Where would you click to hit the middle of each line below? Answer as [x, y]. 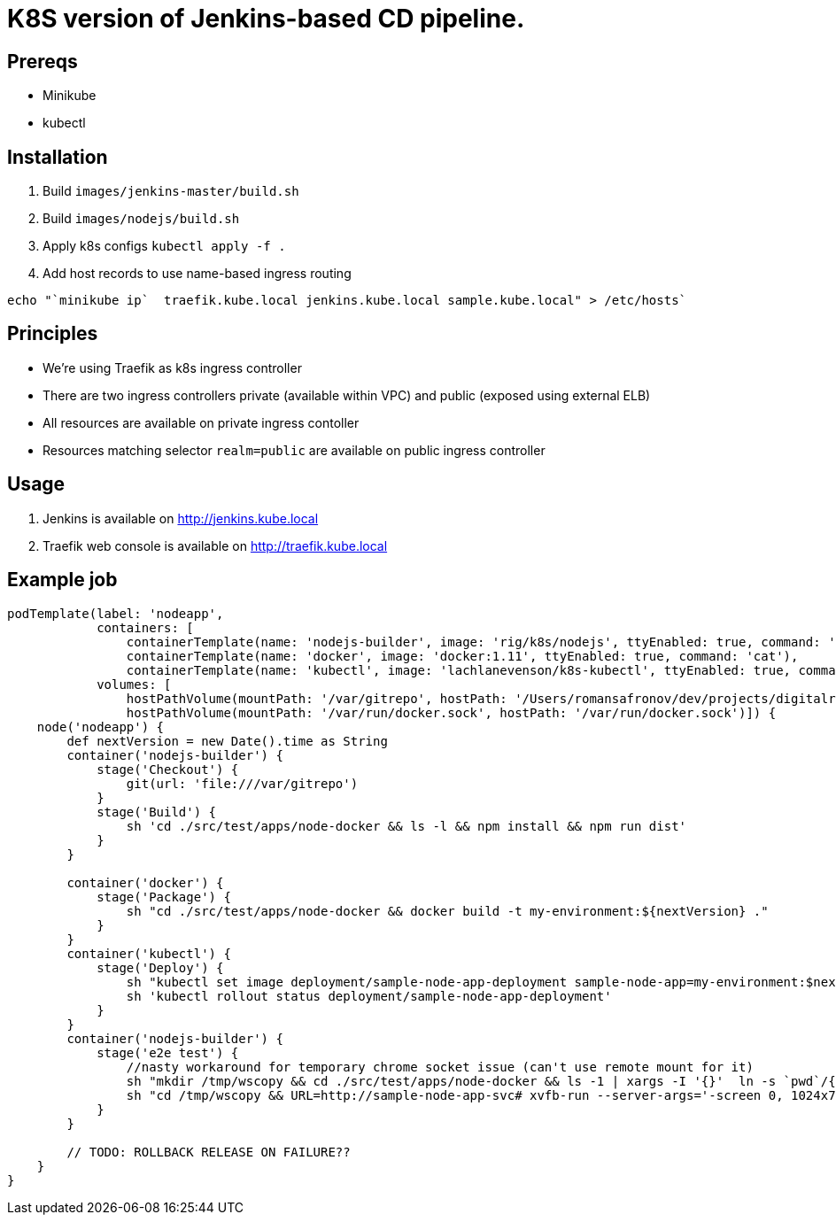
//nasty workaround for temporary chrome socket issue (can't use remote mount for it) [440, 1067]
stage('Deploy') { [160, 967]
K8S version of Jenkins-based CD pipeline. [266, 19]
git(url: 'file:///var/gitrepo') [242, 783]
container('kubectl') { [149, 953]
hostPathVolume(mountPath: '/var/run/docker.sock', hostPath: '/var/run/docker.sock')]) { [451, 712]
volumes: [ [134, 684]
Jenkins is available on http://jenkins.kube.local [181, 518]
